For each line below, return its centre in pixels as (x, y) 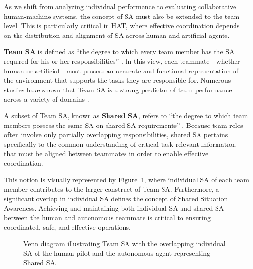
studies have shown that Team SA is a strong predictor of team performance (118, 89)
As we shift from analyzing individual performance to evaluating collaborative (120, 6)
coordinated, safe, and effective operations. (67, 227)
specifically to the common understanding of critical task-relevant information (120, 144)
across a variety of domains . (46, 99)
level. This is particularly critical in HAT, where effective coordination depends (122, 26)
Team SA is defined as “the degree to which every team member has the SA (119, 51)
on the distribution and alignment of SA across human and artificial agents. (117, 35)
